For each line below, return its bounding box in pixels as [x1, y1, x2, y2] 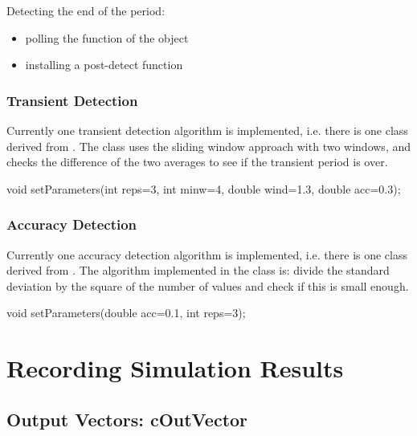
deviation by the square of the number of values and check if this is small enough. [6, 277, 409, 294]
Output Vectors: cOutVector [6, 406, 248, 431]
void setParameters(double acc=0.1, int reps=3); [6, 304, 246, 321]
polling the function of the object [25, 29, 189, 46]
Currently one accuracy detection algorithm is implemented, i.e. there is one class [6, 246, 408, 263]
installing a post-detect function [25, 56, 183, 73]
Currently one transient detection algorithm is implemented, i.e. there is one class [6, 122, 408, 138]
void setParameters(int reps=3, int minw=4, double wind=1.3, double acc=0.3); [6, 180, 401, 197]
